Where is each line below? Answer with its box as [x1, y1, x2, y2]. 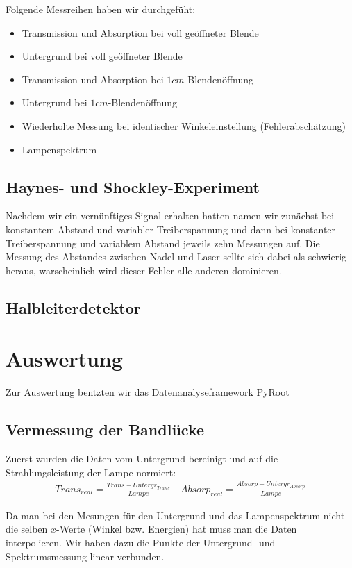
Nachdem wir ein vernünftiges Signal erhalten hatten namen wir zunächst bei [6, 208, 335, 223]
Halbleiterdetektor [6, 296, 141, 318]
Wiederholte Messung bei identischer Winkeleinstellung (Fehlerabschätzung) [22, 118, 346, 133]
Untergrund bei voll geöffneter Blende [22, 49, 183, 63]
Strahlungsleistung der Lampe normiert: [6, 465, 176, 479]
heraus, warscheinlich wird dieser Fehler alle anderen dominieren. [6, 262, 282, 277]
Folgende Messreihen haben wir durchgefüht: [6, 2, 196, 16]
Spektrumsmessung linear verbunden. [6, 549, 165, 563]
